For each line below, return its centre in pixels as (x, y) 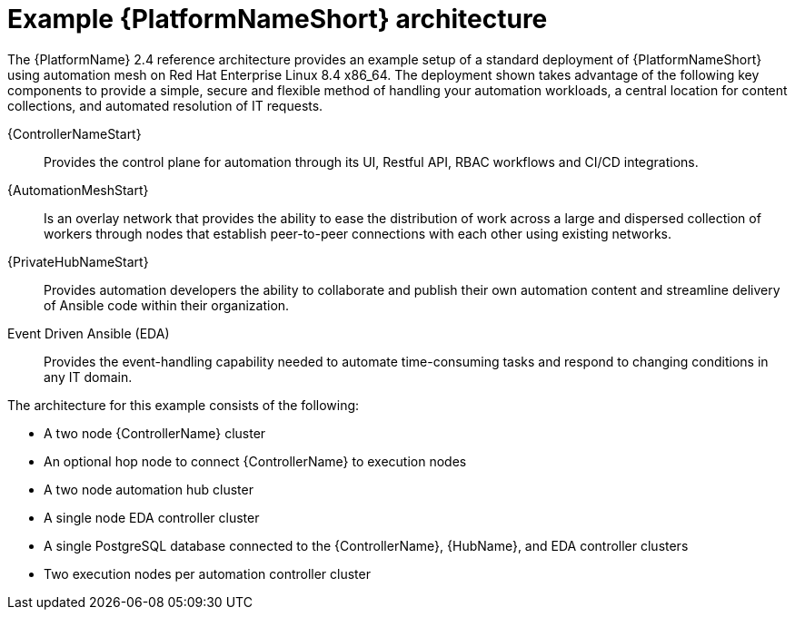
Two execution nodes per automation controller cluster (207, 573)
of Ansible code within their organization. (167, 305)
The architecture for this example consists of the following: (184, 405)
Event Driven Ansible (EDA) (89, 333)
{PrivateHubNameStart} (78, 261)
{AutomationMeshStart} (78, 190)
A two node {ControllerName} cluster (155, 433)
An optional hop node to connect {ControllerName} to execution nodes (255, 461)
